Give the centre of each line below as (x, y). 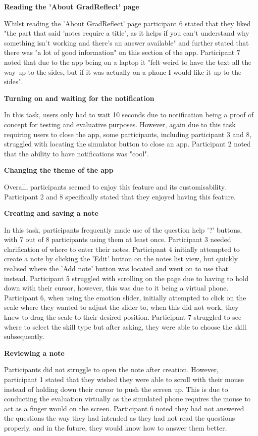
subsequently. (24, 336)
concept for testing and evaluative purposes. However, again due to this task (120, 124)
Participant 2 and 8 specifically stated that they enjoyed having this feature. (120, 196)
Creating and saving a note (51, 213)
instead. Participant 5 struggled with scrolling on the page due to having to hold (126, 278)
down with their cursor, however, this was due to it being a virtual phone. (116, 288)
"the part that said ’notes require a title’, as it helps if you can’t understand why (127, 33)
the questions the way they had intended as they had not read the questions (120, 418)
